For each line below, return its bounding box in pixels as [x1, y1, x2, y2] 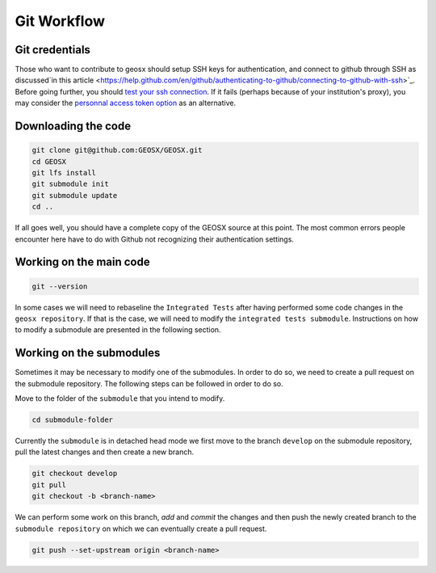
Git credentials [15, 43, 90, 57]
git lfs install [31, 168, 97, 178]
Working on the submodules [15, 346, 161, 360]
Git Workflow [15, 12, 105, 30]
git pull [31, 480, 67, 489]
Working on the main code [15, 255, 150, 269]
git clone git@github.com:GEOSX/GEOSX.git [31, 145, 203, 155]
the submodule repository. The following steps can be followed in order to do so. [15, 378, 284, 388]
